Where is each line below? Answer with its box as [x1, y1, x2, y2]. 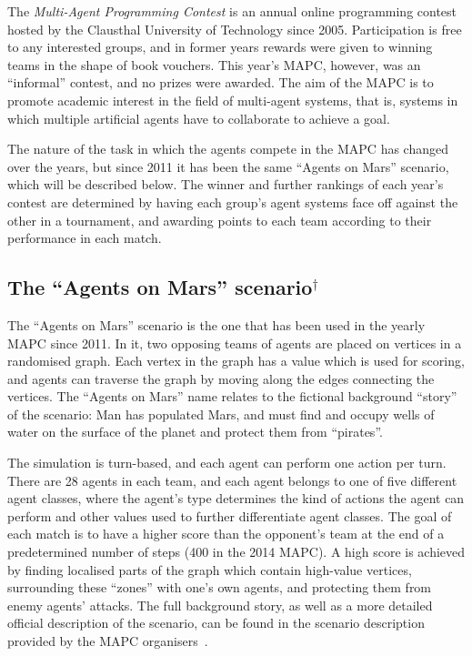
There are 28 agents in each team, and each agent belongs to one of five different [7, 470, 457, 489]
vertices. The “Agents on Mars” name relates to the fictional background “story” [7, 387, 457, 406]
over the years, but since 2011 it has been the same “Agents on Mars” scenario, [7, 156, 449, 176]
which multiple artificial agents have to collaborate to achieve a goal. [7, 108, 390, 127]
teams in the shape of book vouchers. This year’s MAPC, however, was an [7, 55, 421, 74]
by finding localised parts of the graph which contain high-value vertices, [7, 560, 412, 579]
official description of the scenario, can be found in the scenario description [7, 613, 425, 632]
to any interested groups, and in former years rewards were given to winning [7, 37, 433, 56]
